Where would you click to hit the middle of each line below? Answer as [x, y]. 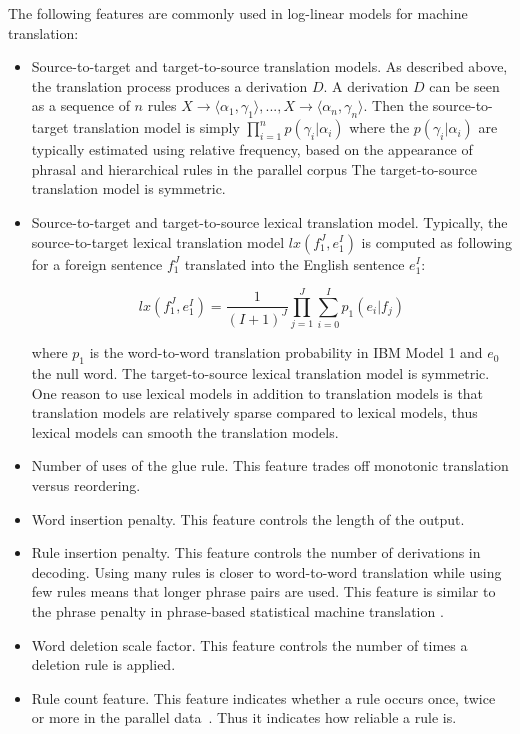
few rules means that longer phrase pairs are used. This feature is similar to [263, 591]
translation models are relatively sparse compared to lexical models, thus [254, 412]
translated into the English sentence [294, 263]
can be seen [464, 85]
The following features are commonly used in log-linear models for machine [238, 13]
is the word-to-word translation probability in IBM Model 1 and [286, 352]
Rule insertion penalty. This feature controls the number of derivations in [256, 552]
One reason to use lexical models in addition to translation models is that [257, 392]
